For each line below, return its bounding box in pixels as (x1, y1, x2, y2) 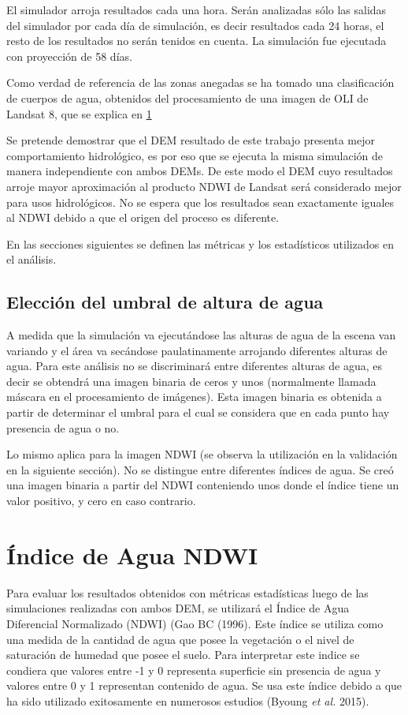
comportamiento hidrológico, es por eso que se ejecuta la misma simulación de (6, 147, 384, 163)
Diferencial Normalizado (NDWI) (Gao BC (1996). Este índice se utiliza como (6, 615, 384, 631)
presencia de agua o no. (6, 419, 120, 436)
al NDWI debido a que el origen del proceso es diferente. (6, 209, 280, 226)
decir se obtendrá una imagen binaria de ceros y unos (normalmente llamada (6, 372, 376, 389)
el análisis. (6, 251, 57, 268)
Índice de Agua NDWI (6, 538, 258, 571)
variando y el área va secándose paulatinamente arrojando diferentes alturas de (6, 342, 388, 358)
